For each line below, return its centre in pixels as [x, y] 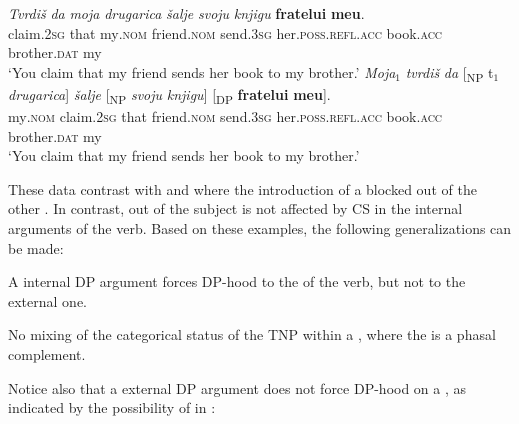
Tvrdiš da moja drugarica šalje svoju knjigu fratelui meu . [186, 13]
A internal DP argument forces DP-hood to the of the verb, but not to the [237, 281]
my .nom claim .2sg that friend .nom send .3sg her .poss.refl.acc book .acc [225, 116]
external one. [47, 300]
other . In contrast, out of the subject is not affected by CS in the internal [235, 208]
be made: [36, 247]
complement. [47, 353]
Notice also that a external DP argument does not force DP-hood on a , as [237, 387]
